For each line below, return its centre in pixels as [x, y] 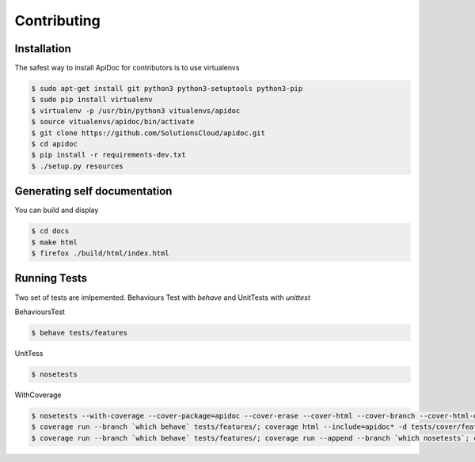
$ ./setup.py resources [78, 166]
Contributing [57, 21]
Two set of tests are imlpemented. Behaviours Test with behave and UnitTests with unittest [162, 297]
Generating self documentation [93, 191]
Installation [43, 49]
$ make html [55, 242]
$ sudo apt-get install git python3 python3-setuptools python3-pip [167, 89]
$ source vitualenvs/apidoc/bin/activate [113, 122]
